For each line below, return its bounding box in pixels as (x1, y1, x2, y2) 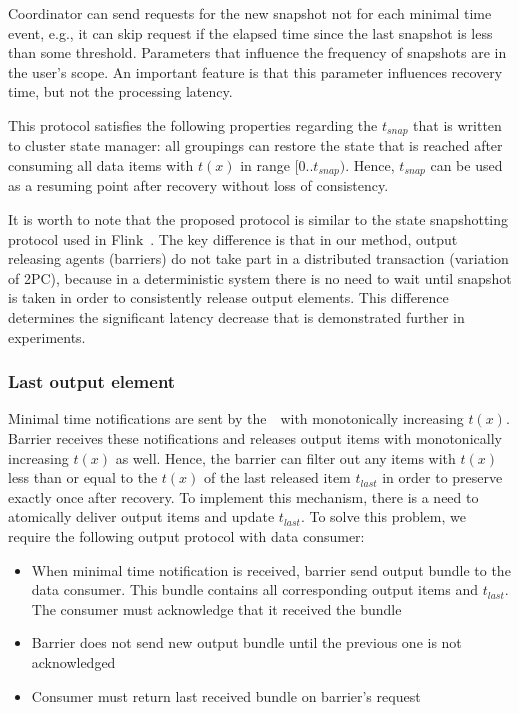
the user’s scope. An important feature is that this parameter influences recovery (8, 61, 503, 82)
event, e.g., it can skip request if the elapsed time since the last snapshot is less (8, 22, 493, 43)
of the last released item (204, 467, 351, 488)
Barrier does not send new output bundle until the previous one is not (31, 632, 462, 653)
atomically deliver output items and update (8, 506, 275, 527)
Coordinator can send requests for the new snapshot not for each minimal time (8, 3, 492, 23)
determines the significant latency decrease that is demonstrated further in (8, 307, 465, 328)
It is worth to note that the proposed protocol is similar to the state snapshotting (8, 209, 509, 230)
